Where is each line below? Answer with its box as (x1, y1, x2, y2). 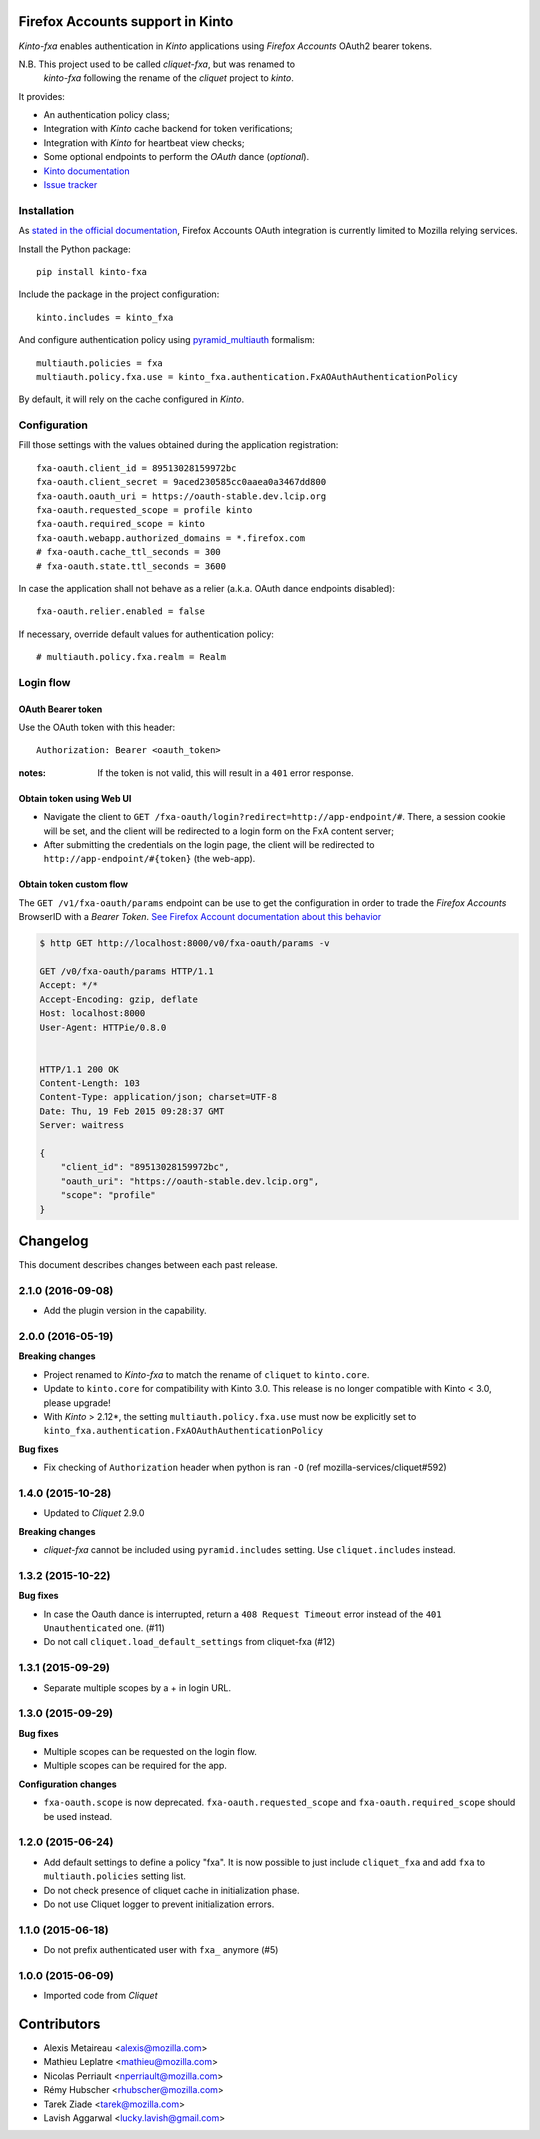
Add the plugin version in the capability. (43, 1305, 207, 1317)
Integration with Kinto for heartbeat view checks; (43, 136, 245, 149)
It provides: (18, 90, 65, 102)
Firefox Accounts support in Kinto (18, 13, 234, 30)
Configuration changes (18, 1778, 117, 1790)
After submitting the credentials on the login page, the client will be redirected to (43, 839, 375, 851)
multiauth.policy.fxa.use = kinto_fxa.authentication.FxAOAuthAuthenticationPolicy (36, 371, 459, 382)
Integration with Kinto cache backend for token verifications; (43, 123, 294, 135)
